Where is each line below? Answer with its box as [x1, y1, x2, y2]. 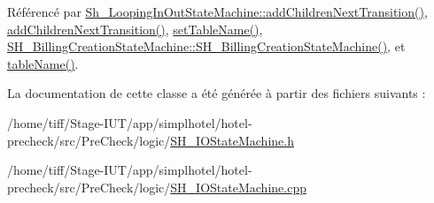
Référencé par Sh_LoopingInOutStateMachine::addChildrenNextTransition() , [7, 3, 428, 20]
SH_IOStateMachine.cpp [170, 177, 306, 196]
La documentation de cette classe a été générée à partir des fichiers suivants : [7, 84, 426, 102]
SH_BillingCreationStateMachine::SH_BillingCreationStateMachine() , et [7, 37, 406, 56]
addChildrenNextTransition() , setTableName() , [7, 19, 263, 38]
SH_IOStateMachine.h [170, 131, 294, 149]
